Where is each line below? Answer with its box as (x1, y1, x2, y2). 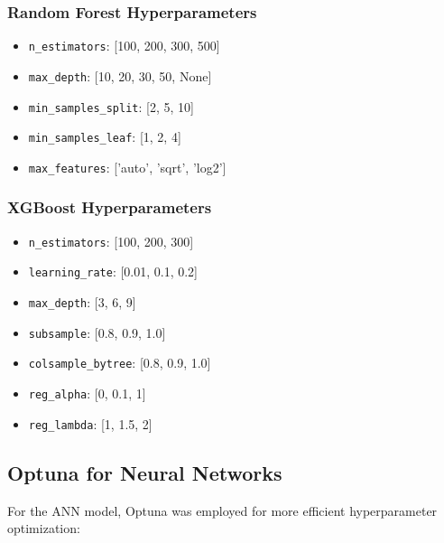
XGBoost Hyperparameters (7, 196, 212, 219)
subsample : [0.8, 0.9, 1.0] (28, 323, 166, 342)
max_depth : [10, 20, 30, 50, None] (28, 66, 212, 85)
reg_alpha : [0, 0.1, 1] (28, 384, 146, 402)
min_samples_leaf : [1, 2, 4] (28, 127, 181, 146)
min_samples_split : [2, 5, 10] (28, 97, 194, 116)
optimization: (7, 519, 80, 538)
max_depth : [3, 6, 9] (28, 293, 136, 312)
